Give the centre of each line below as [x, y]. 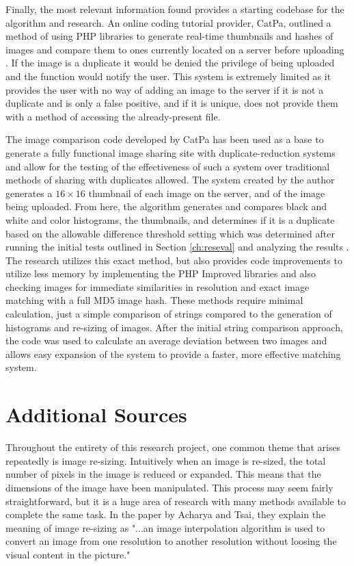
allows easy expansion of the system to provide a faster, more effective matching [173, 353]
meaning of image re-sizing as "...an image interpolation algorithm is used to [165, 527]
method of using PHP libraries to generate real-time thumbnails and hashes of [169, 36]
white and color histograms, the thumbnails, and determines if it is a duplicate [170, 219]
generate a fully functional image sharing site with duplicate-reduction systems [171, 152]
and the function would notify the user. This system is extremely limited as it [168, 76]
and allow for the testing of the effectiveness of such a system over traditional [168, 166]
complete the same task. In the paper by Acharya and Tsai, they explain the [166, 514]
